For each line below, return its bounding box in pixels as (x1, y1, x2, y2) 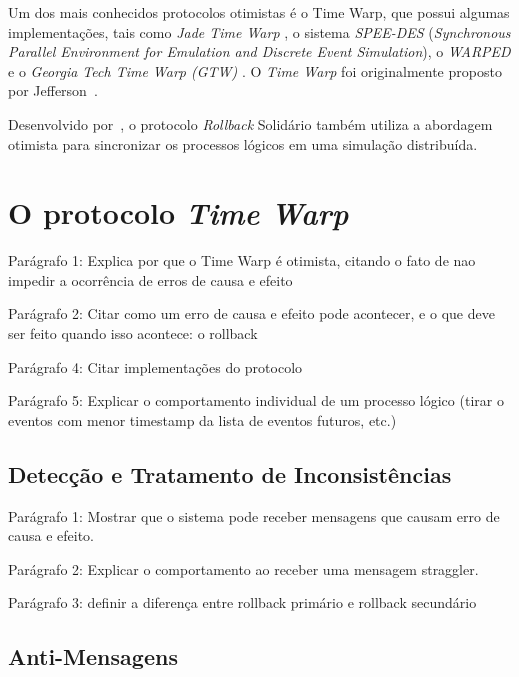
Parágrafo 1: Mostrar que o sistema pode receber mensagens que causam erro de (8, 505, 500, 526)
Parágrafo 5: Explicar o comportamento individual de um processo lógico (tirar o (8, 390, 504, 411)
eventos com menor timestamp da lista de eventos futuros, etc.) (8, 409, 397, 430)
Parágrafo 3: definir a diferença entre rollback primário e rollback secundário (8, 592, 477, 613)
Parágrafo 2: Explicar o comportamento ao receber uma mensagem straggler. (8, 558, 479, 579)
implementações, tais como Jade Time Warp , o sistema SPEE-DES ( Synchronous (8, 21, 511, 42)
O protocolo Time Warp (8, 192, 349, 234)
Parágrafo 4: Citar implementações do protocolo (8, 356, 303, 377)
